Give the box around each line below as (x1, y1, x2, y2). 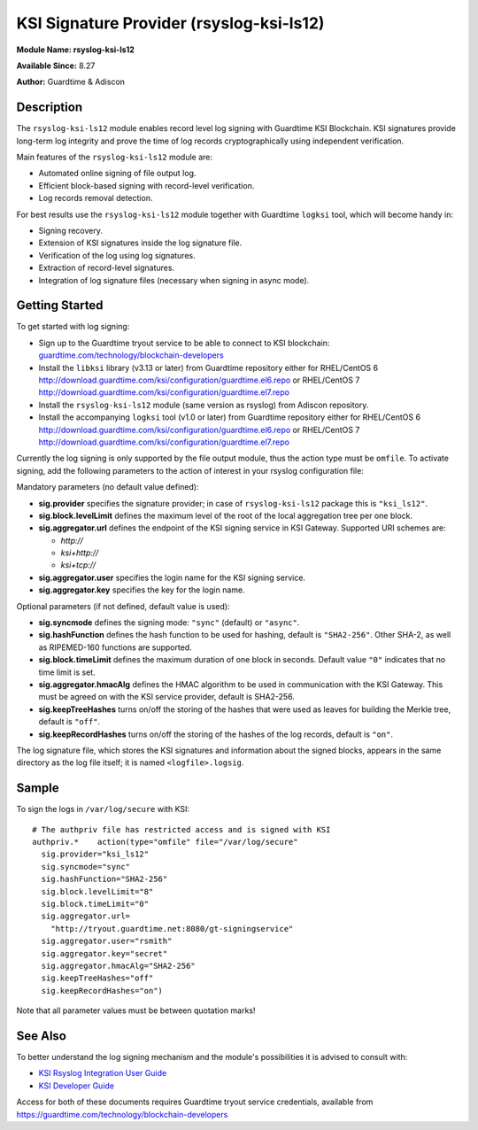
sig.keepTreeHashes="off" (41, 973, 154, 983)
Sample (16, 780, 59, 796)
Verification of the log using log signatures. (38, 250, 196, 260)
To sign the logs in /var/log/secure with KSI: (16, 804, 190, 815)
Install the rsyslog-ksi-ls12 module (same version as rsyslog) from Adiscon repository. (38, 399, 369, 410)
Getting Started (16, 298, 104, 313)
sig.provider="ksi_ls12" (41, 849, 150, 859)
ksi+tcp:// (60, 560, 96, 570)
